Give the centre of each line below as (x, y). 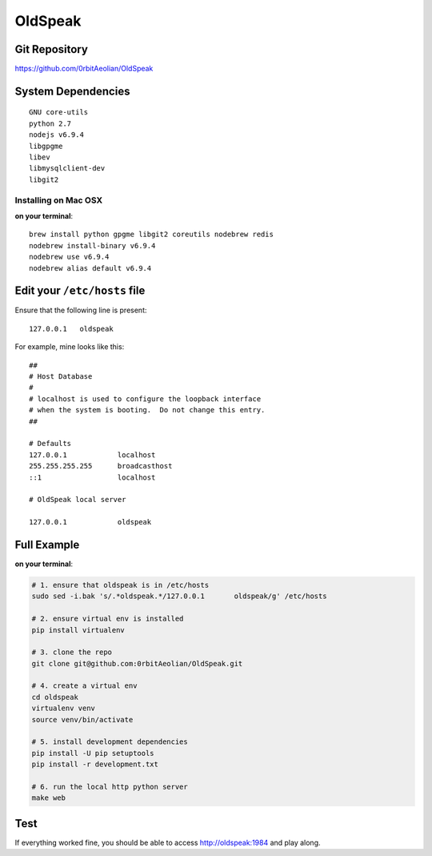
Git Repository (51, 49)
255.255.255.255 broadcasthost (101, 466)
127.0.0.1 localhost (92, 455)
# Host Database (61, 376)
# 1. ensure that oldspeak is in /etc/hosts (120, 585)
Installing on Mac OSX (59, 200)
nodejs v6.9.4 (56, 135)
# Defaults (50, 444)
